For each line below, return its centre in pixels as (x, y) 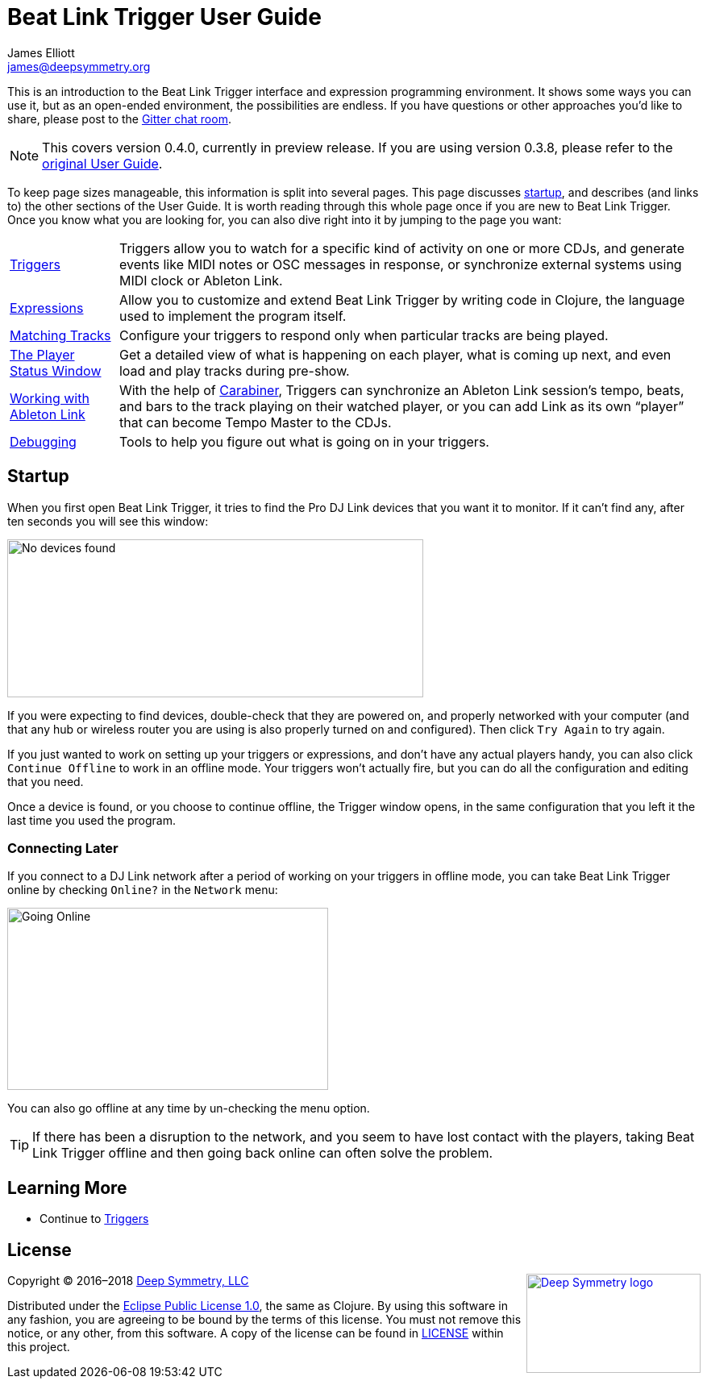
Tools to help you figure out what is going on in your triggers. (304, 441)
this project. (39, 1347)
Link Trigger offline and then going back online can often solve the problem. (263, 1153)
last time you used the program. (92, 820)
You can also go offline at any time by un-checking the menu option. (189, 1108)
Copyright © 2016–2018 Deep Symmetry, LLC (128, 1281)
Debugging (43, 441)
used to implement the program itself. (233, 316)
